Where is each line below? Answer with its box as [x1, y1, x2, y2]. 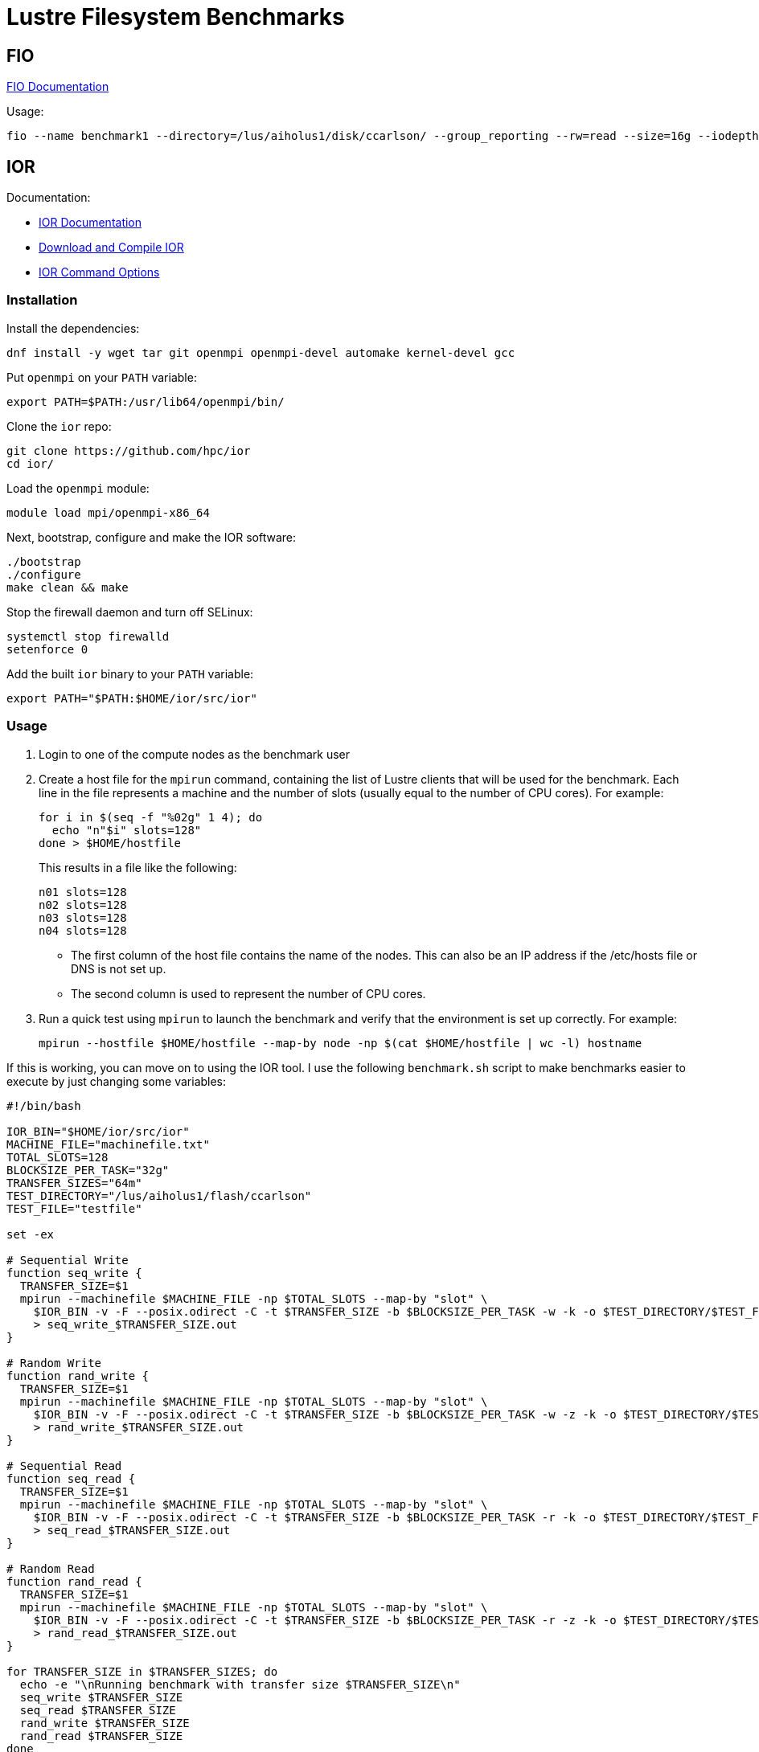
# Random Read [6, 1562, 95, 1575]
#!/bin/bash [6, 1099, 81, 1112]
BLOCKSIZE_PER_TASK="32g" [6, 1163, 170, 1177]
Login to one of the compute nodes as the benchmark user [39, 747, 351, 761]
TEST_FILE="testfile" [6, 1201, 142, 1215]
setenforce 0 [6, 642, 88, 656]
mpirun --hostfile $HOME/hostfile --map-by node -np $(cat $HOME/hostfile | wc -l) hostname [39, 1036, 642, 1050]
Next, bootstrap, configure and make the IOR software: [6, 530, 296, 544]
